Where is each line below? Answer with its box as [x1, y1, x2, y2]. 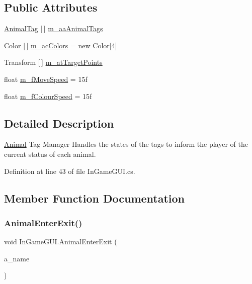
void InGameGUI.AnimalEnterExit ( [4, 236, 117, 247]
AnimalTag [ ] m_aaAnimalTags [4, 23, 103, 34]
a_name [4, 253, 30, 263]
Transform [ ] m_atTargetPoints [4, 57, 103, 67]
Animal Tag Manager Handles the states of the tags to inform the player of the [4, 139, 248, 149]
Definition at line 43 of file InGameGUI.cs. [4, 165, 135, 176]
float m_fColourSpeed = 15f [4, 90, 92, 101]
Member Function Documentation [4, 190, 185, 206]
